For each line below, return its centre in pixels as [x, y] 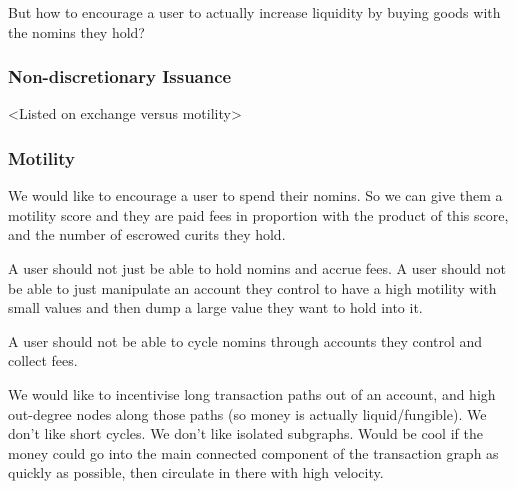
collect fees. [43, 360]
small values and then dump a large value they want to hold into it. [215, 307]
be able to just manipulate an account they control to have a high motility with [252, 287]
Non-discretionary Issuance [120, 76]
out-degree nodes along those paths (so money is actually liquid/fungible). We [247, 413]
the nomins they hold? [76, 31]
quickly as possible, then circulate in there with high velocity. [196, 472]
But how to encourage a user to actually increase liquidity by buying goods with [254, 12]
